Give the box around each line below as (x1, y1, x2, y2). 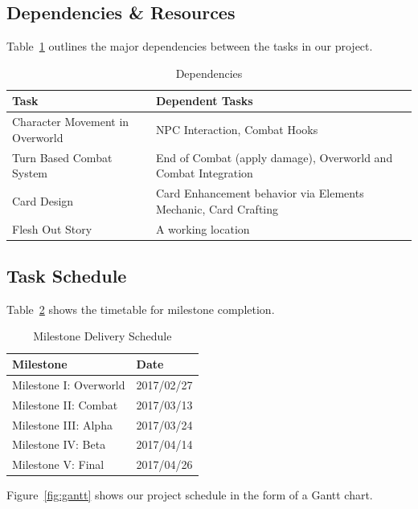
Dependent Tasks (155, 92, 253, 109)
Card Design (12, 192, 74, 209)
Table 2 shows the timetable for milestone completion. (6, 300, 275, 317)
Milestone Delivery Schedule (33, 328, 172, 344)
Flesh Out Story (12, 220, 92, 237)
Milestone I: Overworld (12, 376, 125, 393)
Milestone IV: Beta (12, 436, 106, 453)
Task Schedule (6, 263, 127, 288)
